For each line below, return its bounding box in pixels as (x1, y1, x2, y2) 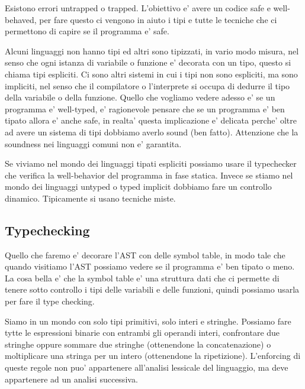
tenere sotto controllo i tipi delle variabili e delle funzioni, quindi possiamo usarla (5, 283, 300, 296)
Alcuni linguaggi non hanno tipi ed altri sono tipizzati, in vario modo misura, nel (5, 44, 299, 57)
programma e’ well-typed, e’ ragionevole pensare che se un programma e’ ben (5, 102, 285, 115)
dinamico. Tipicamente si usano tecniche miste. (5, 192, 176, 204)
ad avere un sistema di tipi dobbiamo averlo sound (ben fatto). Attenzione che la (5, 125, 298, 138)
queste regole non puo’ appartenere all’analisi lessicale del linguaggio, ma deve (5, 361, 288, 374)
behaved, (5, 13, 37, 25)
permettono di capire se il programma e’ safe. (5, 25, 169, 37)
